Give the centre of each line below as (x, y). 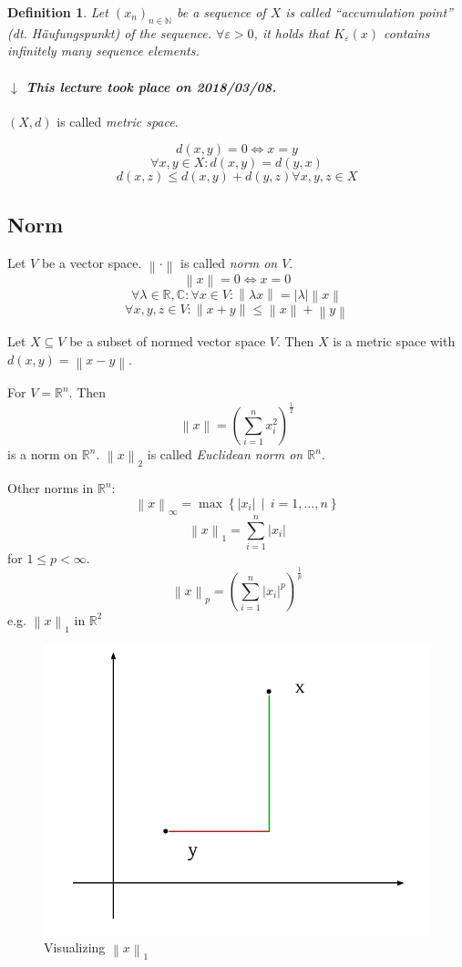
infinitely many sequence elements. (103, 51)
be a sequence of (221, 12)
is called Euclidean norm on (225, 454)
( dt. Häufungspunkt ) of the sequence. (110, 32)
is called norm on (229, 262)
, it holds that (292, 32)
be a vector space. (92, 262)
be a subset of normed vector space (168, 341)
